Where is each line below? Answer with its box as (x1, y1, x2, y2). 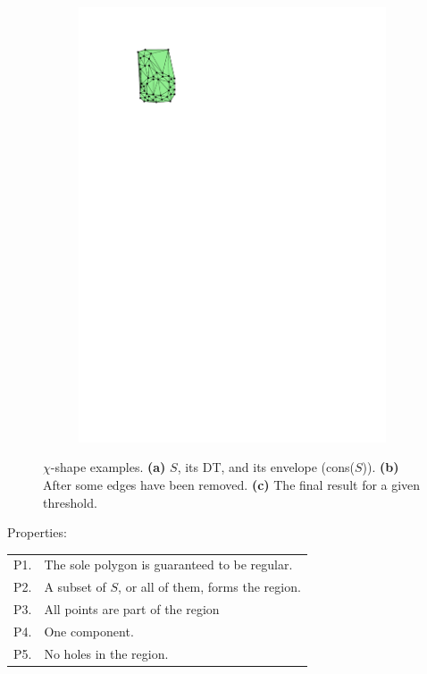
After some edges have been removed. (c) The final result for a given (43, 475, 421, 493)
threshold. (43, 493, 97, 511)
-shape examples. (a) (50, 458, 166, 476)
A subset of (44, 577, 106, 596)
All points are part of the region (44, 600, 220, 619)
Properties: (7, 523, 67, 542)
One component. (44, 621, 134, 640)
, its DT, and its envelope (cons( (177, 458, 355, 476)
